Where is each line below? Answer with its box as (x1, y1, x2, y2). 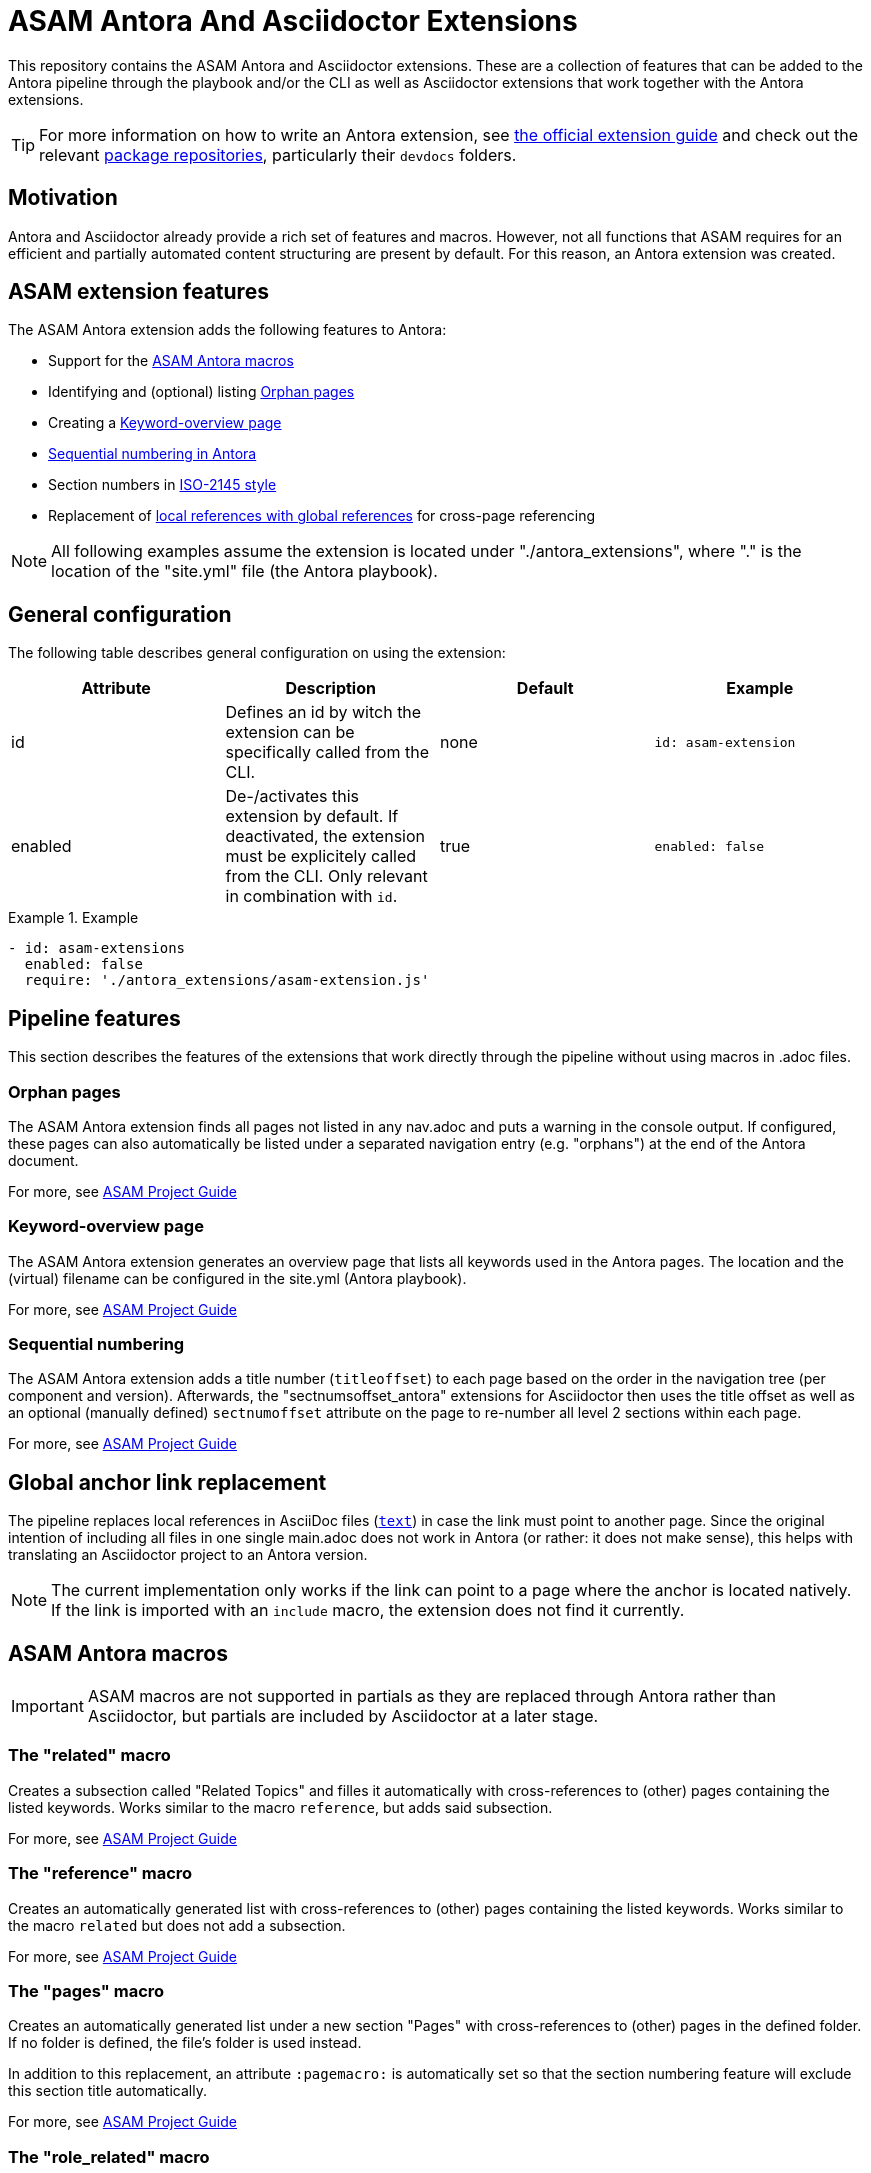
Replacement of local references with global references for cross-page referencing (48, 507, 596, 525)
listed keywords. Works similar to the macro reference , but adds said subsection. (8, 1798, 553, 1816)
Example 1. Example (8, 909, 139, 927)
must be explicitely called (225, 846, 417, 867)
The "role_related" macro (8, 2146, 210, 2167)
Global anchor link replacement (8, 1469, 327, 1495)
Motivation (8, 185, 118, 211)
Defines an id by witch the (225, 702, 422, 723)
